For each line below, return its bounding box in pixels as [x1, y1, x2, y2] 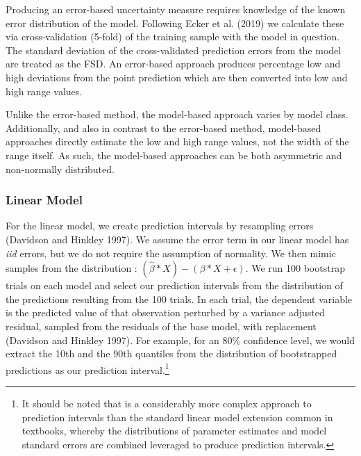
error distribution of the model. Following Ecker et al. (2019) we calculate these [6, 15, 344, 30]
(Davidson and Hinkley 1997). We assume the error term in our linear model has [6, 231, 349, 246]
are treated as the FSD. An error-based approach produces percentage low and [6, 56, 341, 71]
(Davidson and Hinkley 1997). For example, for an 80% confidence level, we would [6, 332, 355, 347]
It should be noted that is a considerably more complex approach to [22, 396, 312, 410]
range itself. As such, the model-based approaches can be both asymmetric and [6, 147, 342, 162]
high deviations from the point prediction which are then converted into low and [6, 70, 348, 84]
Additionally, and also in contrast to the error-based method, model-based [6, 120, 321, 135]
